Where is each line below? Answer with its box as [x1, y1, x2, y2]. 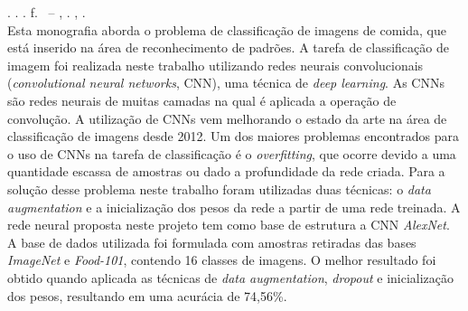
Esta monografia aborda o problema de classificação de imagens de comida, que [7, 20, 446, 39]
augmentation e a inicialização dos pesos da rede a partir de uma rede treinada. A [7, 197, 461, 216]
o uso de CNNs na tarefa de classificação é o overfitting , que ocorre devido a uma [7, 144, 456, 163]
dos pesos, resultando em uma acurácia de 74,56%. [7, 286, 287, 305]
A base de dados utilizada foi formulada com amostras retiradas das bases [7, 232, 417, 251]
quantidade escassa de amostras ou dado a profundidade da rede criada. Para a [7, 162, 445, 181]
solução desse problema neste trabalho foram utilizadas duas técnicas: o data [7, 179, 431, 198]
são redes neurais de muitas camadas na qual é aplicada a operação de [7, 90, 397, 109]
